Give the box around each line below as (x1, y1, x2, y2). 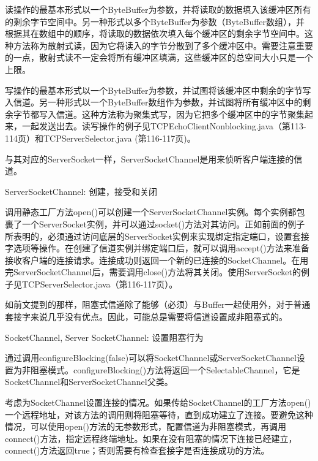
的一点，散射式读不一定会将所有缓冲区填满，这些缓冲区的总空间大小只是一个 (5, 51, 313, 64)
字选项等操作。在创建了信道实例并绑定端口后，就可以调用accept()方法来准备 (5, 242, 309, 254)
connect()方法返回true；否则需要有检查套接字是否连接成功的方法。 (5, 444, 270, 457)
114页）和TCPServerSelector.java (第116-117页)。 (5, 131, 196, 144)
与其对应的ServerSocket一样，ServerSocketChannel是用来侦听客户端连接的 (5, 152, 294, 165)
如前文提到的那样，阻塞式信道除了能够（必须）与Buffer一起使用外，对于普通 (5, 298, 311, 311)
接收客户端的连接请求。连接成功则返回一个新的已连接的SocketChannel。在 (5, 253, 300, 266)
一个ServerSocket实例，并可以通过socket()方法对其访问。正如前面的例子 (21, 217, 305, 230)
